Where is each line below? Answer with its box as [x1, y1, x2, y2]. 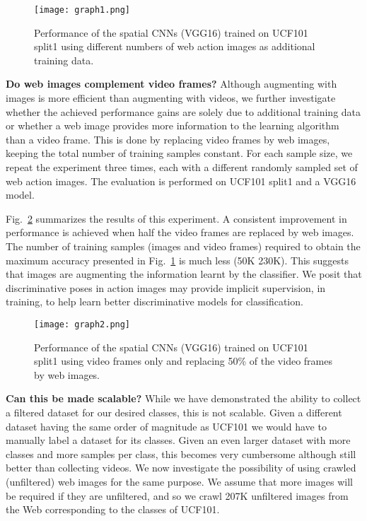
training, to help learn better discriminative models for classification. [6, 294, 303, 309]
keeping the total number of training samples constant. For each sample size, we [6, 146, 353, 160]
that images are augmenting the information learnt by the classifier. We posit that [6, 267, 362, 281]
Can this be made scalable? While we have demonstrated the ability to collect [6, 391, 361, 406]
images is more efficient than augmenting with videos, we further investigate [6, 90, 336, 105]
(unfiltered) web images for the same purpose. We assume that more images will [6, 474, 353, 488]
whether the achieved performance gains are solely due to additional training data [6, 104, 361, 119]
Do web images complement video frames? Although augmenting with [6, 76, 337, 91]
